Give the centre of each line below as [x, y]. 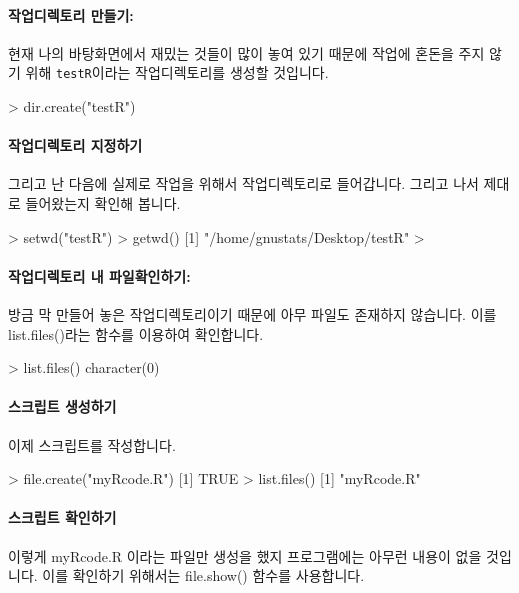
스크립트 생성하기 [62, 406]
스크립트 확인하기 [62, 517]
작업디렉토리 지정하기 [75, 145]
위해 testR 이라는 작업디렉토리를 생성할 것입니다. [177, 72]
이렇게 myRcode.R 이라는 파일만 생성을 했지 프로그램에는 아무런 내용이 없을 [245, 555]
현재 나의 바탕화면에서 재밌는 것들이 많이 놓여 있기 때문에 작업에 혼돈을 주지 [246, 52]
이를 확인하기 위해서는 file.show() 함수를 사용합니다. [203, 575]
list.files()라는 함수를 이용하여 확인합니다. [136, 333]
